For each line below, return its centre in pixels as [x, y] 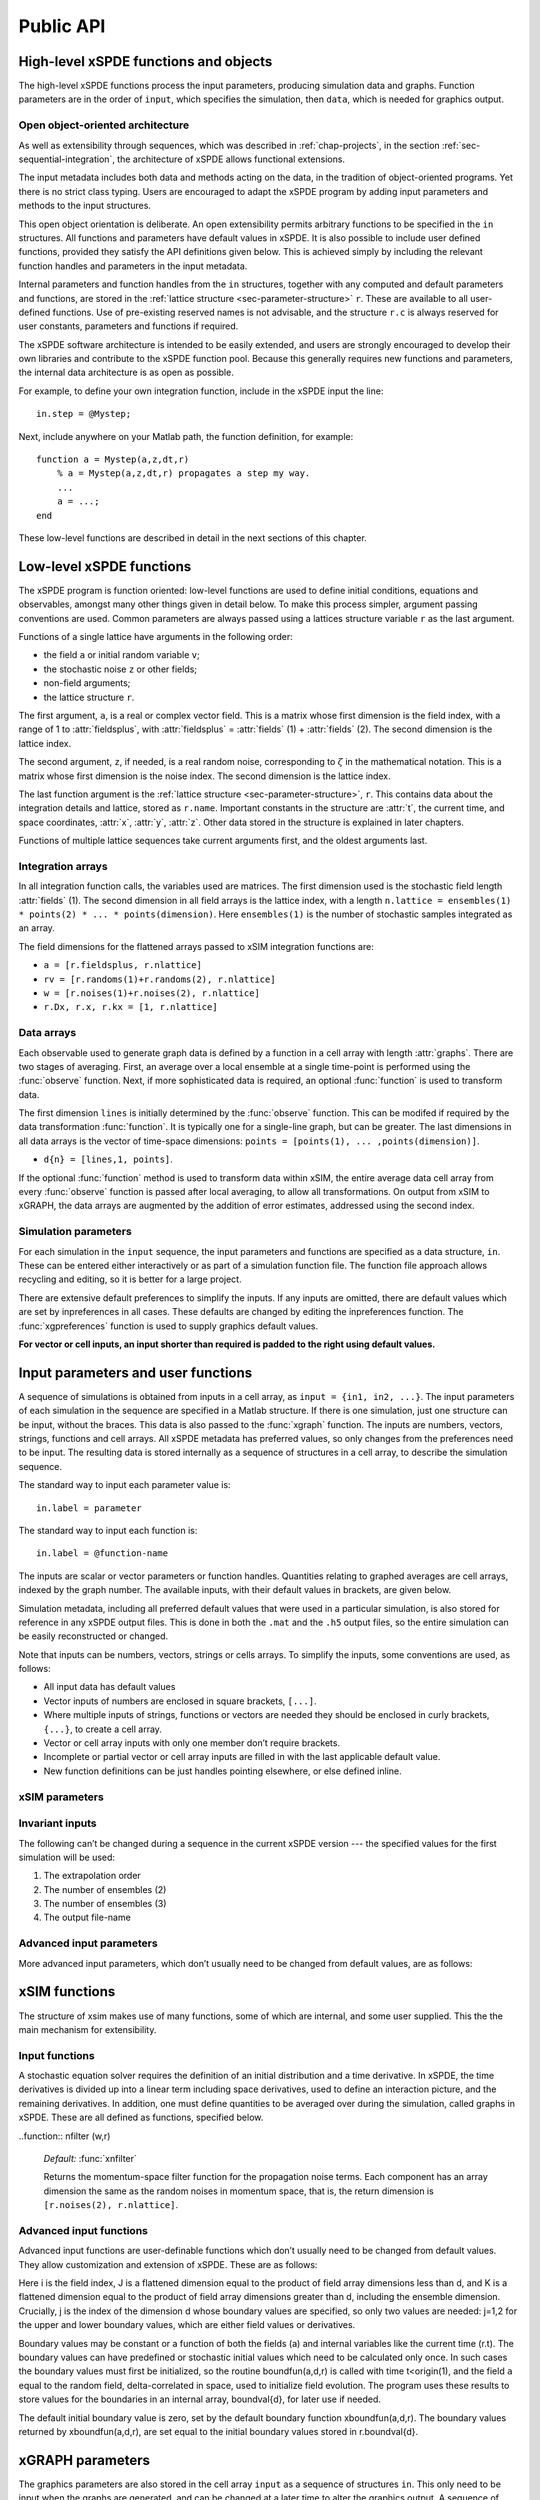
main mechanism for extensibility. [87, 2029]
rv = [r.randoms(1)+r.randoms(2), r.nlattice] [159, 979]
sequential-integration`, [66, 159]
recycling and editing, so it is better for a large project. [130, 1279]
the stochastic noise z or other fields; [120, 669]
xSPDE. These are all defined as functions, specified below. [141, 2117]
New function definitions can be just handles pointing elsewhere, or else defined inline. [222, 1771]
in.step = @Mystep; [84, 414]
